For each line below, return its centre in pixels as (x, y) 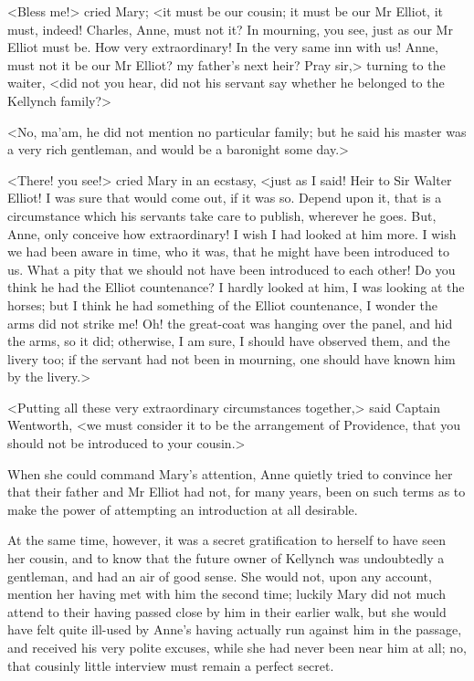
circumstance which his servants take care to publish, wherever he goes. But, (222, 215)
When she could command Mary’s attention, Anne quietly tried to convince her (230, 473)
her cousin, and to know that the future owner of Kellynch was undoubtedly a (226, 558)
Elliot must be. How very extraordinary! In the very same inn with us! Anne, (223, 47)
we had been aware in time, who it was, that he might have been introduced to (228, 251)
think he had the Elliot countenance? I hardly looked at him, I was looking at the (236, 287)
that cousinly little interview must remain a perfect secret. (171, 665)
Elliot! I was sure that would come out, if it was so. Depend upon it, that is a (225, 198)
